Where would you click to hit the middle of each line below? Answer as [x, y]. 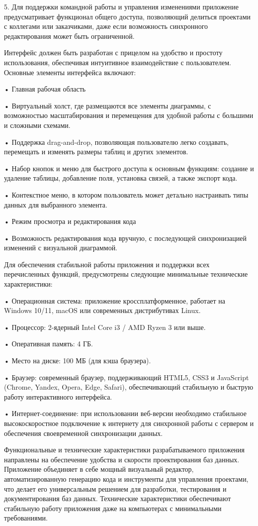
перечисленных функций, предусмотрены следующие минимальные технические [126, 274]
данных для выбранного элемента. [56, 204]
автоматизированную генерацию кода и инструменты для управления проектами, [126, 478]
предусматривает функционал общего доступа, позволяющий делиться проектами [128, 16]
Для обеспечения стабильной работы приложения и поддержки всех [107, 264]
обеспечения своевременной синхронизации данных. [84, 433]
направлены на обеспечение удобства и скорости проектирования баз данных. [122, 459]
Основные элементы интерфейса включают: [70, 72]
